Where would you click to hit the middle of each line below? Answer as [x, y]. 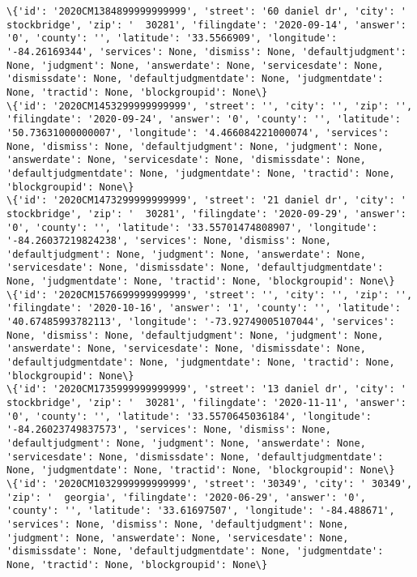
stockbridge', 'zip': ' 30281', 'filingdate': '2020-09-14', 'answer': [206, 25]
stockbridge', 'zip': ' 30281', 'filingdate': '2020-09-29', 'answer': [206, 214]
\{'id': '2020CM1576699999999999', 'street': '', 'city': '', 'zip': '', [210, 295]
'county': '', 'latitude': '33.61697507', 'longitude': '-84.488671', [201, 511]
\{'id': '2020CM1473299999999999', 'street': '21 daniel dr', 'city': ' [206, 201]
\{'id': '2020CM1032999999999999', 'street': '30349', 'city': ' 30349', [210, 483]
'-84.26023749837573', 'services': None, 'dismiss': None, [169, 430]
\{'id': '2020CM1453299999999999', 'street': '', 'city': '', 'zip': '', [210, 106]
